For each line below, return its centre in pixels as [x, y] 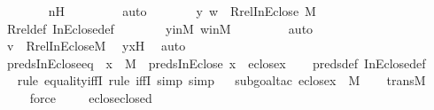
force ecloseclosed [91, 97]
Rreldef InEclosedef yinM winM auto [160, 28]
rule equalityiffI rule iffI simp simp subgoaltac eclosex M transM [221, 80]
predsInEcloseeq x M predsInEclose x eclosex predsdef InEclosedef [216, 63]
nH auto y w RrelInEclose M [182, 11]
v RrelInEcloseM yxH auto [96, 46]
